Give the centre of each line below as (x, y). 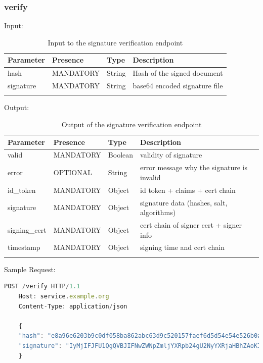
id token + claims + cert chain (188, 190)
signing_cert (27, 229)
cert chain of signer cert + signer (191, 225)
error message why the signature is (194, 167)
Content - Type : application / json (73, 306)
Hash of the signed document (178, 73)
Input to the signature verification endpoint (115, 42)
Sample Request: (30, 269)
